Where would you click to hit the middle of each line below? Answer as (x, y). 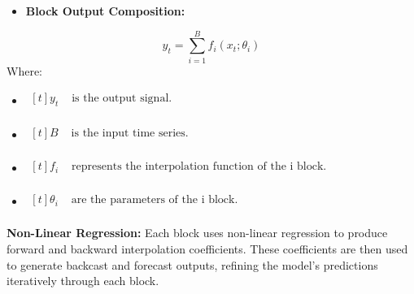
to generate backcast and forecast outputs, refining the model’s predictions (192, 264)
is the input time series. (130, 134)
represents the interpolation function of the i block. (199, 167)
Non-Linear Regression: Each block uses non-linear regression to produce (197, 233)
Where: (24, 70)
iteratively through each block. (83, 281)
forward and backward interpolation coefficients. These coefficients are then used (207, 248)
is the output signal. (122, 99)
